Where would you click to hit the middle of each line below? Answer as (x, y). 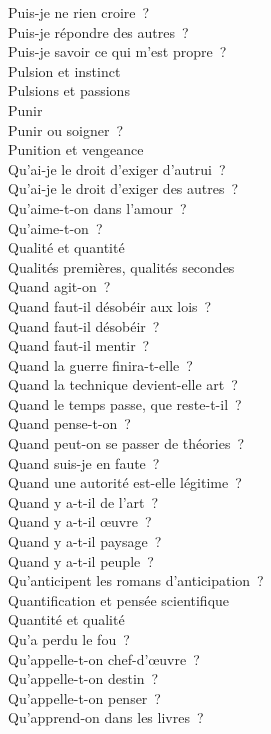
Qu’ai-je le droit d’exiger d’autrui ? (117, 168)
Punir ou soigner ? (66, 129)
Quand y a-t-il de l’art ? (83, 501)
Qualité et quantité (66, 247)
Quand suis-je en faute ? (84, 462)
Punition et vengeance (76, 149)
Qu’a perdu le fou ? (69, 639)
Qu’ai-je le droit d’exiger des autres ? (123, 188)
